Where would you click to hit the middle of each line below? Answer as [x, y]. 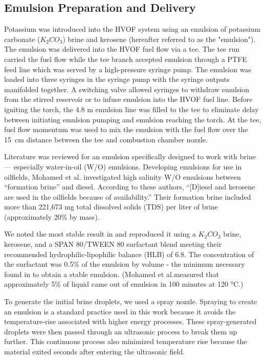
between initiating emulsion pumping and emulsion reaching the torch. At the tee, [133, 119]
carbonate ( [22, 39]
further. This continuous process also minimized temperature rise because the [126, 341]
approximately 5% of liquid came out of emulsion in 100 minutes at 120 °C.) [124, 284]
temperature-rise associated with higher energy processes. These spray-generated [130, 321]
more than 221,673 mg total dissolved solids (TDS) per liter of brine [111, 207]
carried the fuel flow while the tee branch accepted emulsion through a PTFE [126, 59]
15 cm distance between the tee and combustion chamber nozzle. [106, 139]
